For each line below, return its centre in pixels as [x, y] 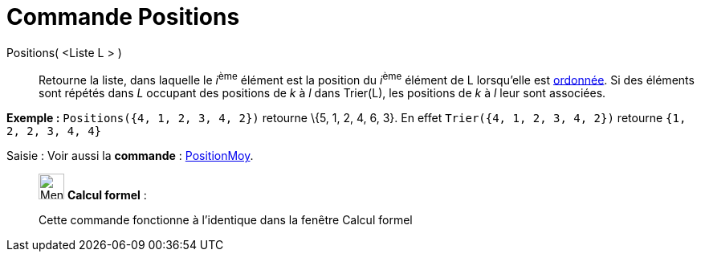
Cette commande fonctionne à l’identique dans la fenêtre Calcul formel [226, 220]
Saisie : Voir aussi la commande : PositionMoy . [130, 156]
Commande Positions [123, 17]
